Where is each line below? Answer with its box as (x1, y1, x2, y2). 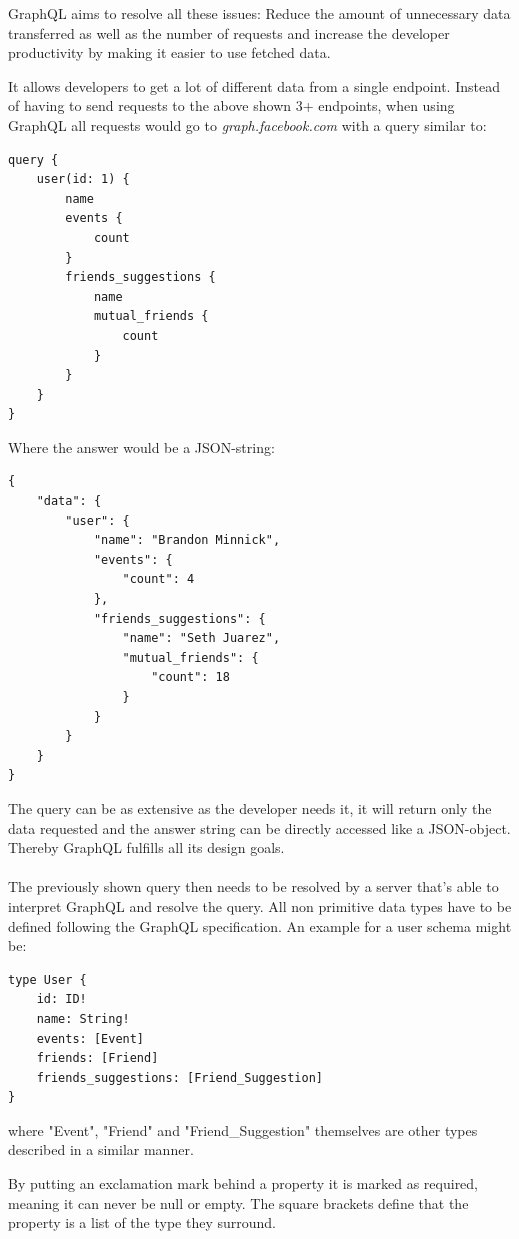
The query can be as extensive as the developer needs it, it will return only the (8, 797, 492, 818)
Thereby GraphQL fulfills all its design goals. (8, 837, 285, 858)
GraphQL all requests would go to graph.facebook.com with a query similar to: (8, 114, 487, 135)
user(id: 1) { (36, 172, 130, 187)
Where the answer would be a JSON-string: (8, 436, 275, 457)
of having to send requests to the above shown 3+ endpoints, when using (8, 95, 455, 116)
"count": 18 (151, 670, 230, 685)
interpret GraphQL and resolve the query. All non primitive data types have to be (8, 895, 512, 916)
